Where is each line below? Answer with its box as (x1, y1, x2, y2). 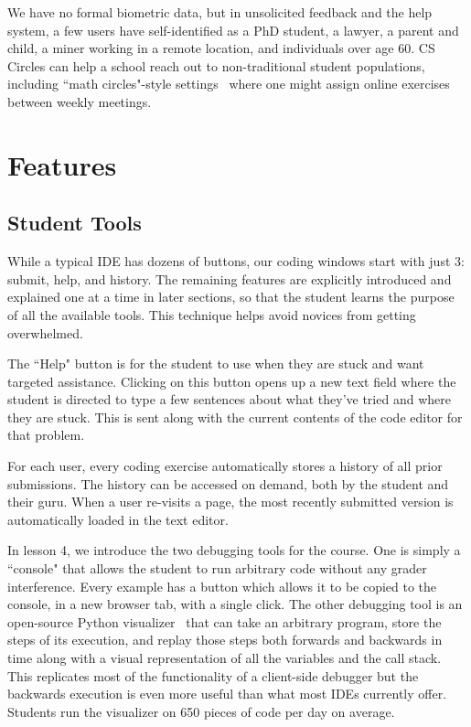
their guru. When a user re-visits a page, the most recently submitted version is (7, 492, 454, 511)
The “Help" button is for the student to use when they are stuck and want (7, 354, 424, 373)
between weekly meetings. (7, 91, 152, 111)
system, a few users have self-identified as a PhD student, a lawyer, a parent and (7, 20, 459, 39)
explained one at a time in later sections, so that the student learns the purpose (7, 287, 455, 306)
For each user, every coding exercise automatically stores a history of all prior (7, 456, 443, 476)
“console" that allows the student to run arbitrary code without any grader (7, 559, 427, 578)
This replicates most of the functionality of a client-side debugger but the (7, 666, 419, 685)
